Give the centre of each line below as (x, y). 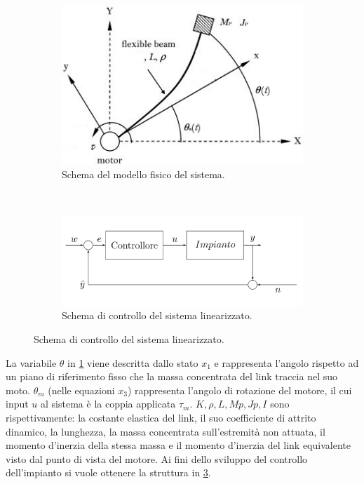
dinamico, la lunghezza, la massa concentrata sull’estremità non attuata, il (166, 431)
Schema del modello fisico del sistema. (143, 174)
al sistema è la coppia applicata (108, 404)
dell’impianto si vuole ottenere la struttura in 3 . (108, 472)
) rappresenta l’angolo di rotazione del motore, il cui (240, 390)
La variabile (31, 362)
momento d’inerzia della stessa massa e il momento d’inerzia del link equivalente (178, 445)
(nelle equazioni (81, 390)
